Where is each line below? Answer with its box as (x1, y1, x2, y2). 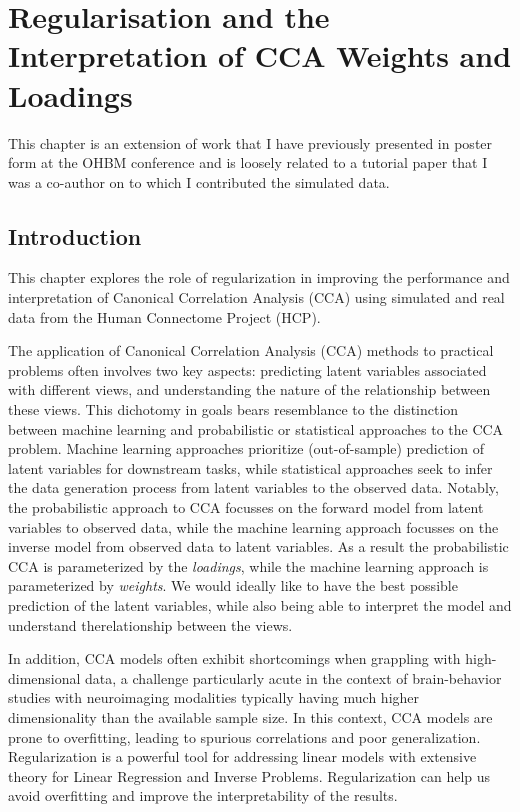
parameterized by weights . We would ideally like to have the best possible (8, 575, 458, 596)
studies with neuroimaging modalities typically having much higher (8, 687, 420, 708)
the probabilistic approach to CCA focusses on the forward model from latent (8, 497, 484, 518)
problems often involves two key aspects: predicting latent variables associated (8, 359, 487, 380)
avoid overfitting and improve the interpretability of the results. (8, 785, 398, 806)
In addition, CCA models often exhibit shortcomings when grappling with (8, 648, 461, 669)
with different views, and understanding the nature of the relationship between (8, 379, 491, 400)
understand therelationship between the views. (8, 614, 293, 635)
